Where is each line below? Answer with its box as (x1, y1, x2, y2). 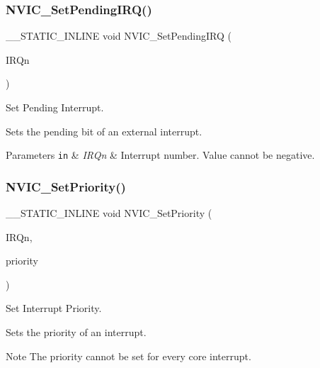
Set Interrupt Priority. (6, 301, 102, 316)
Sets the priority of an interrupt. (6, 325, 147, 340)
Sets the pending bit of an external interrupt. (6, 123, 202, 138)
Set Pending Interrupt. (6, 100, 104, 114)
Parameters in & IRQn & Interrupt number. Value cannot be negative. (6, 147, 315, 162)
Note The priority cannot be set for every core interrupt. (6, 348, 251, 363)
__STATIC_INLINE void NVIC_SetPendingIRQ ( (6, 28, 232, 43)
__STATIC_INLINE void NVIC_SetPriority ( (6, 206, 212, 221)
